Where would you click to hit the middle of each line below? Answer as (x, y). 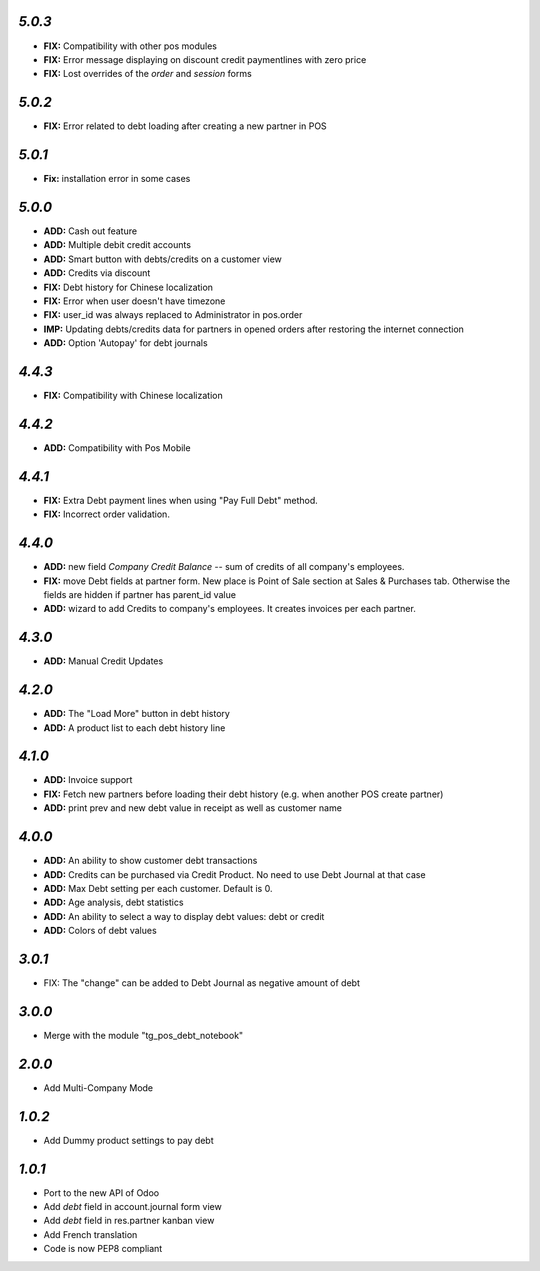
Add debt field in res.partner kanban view (129, 1221)
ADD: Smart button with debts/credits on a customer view (162, 259)
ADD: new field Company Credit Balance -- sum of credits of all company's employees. (224, 567)
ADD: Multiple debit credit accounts (117, 245)
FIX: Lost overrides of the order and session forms (147, 74)
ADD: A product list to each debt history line (134, 727)
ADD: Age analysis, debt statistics (113, 902)
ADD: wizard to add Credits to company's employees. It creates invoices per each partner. (230, 609)
